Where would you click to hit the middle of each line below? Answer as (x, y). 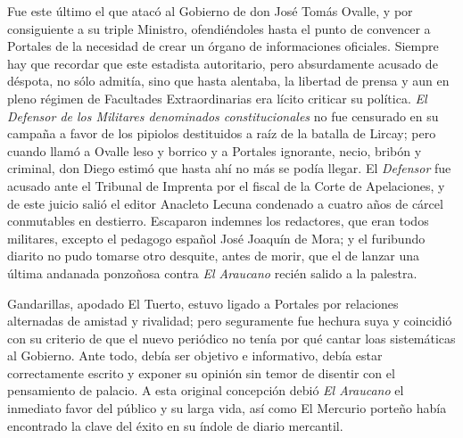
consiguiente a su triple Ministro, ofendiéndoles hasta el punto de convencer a (219, 28)
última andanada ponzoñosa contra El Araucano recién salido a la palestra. (212, 273)
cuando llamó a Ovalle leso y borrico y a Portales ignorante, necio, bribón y (215, 150)
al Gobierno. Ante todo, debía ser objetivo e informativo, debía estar (195, 355)
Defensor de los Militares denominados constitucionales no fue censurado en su (223, 116)
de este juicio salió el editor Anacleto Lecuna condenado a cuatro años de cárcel (225, 203)
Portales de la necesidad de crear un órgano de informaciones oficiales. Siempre (223, 46)
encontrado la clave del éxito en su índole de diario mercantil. (175, 425)
